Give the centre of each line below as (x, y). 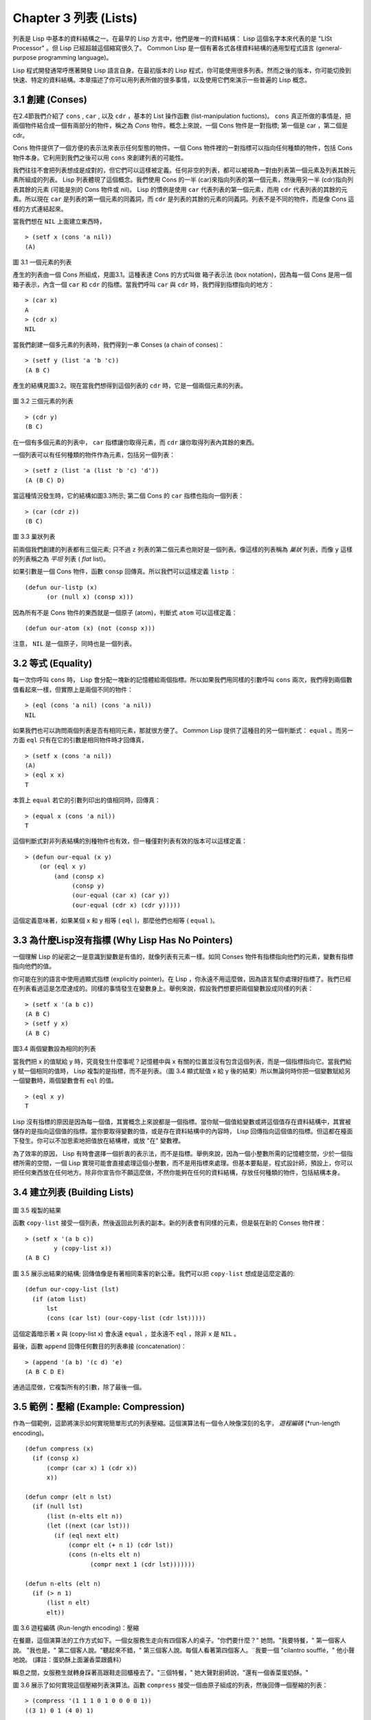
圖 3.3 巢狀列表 (34, 537)
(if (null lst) (57, 1506)
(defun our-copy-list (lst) (72, 1289)
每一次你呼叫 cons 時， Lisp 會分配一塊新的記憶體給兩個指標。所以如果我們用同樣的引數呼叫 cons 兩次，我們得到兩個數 (183, 680)
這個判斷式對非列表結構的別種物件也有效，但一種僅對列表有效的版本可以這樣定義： (130, 841)
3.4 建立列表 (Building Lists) (73, 1193)
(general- (329, 47)
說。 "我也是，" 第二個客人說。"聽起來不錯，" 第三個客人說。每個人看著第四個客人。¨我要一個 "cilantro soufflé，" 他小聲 (184, 1650)
